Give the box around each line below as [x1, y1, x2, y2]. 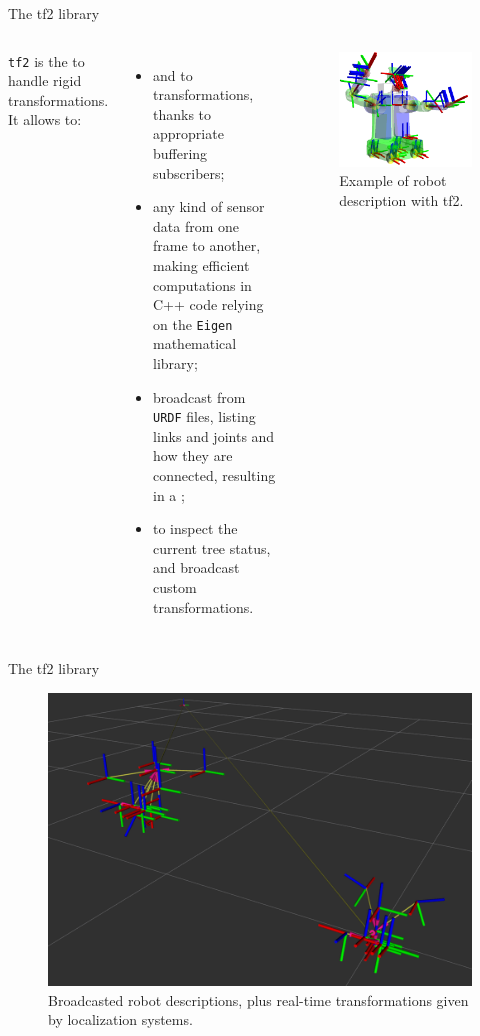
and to [153, 64, 193, 85]
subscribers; [153, 162, 225, 183]
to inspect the [153, 518, 238, 539]
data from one [153, 215, 239, 236]
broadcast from [153, 386, 246, 407]
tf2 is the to [8, 50, 85, 71]
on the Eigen [153, 313, 233, 334]
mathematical [153, 333, 237, 354]
